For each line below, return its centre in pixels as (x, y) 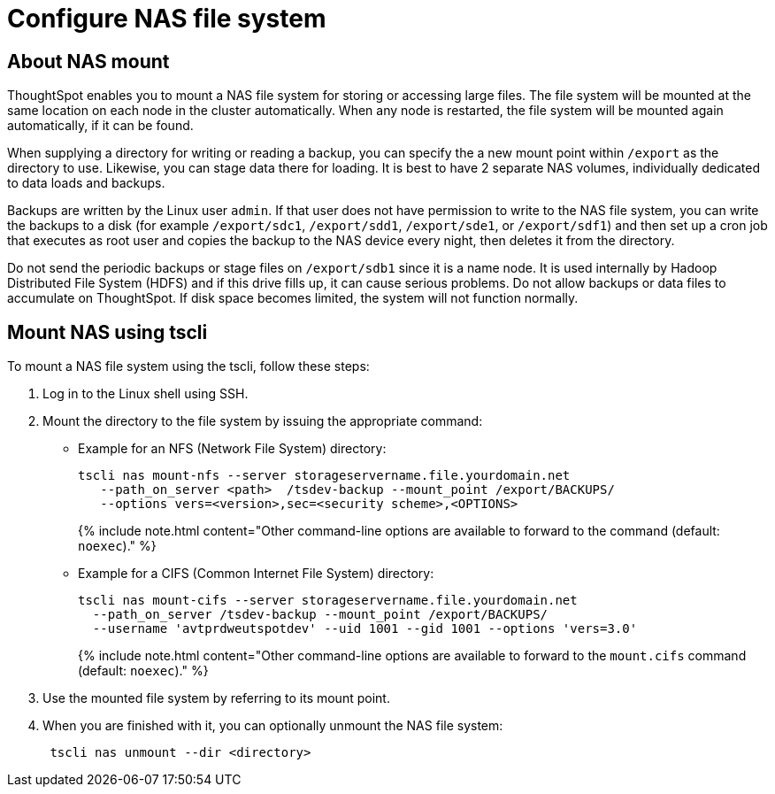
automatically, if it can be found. (100, 126)
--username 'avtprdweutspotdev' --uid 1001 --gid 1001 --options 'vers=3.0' (365, 629)
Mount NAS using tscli (107, 332)
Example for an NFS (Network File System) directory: (232, 449)
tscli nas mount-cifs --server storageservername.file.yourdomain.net (328, 601)
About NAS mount (88, 61)
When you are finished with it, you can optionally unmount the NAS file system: (273, 726)
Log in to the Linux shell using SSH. (146, 394)
